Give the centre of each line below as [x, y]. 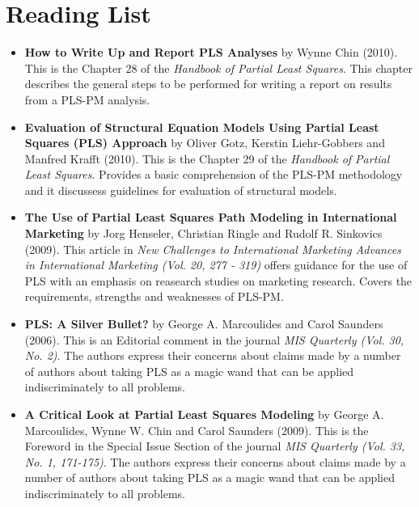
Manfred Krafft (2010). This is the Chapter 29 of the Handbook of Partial [207, 158]
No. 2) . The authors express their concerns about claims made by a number [213, 355]
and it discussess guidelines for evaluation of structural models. [181, 190]
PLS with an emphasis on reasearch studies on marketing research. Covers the [218, 280]
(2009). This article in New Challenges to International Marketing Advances [213, 249]
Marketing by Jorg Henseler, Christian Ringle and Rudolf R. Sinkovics [203, 233]
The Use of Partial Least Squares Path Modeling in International [211, 217]
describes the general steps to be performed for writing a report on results [208, 84]
